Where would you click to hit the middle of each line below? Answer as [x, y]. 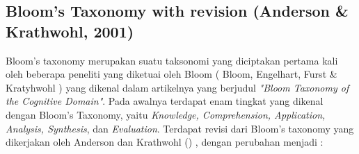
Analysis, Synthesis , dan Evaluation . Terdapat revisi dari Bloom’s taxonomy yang [180, 128]
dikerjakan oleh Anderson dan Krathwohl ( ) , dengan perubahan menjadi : [165, 142]
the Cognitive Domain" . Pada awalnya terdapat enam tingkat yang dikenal [165, 101]
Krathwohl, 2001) [70, 31]
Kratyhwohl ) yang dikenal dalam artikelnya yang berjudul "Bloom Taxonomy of [177, 87]
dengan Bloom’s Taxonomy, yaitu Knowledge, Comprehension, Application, [166, 114]
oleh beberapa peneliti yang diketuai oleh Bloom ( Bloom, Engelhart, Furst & [171, 74]
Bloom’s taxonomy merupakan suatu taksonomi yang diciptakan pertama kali [172, 60]
